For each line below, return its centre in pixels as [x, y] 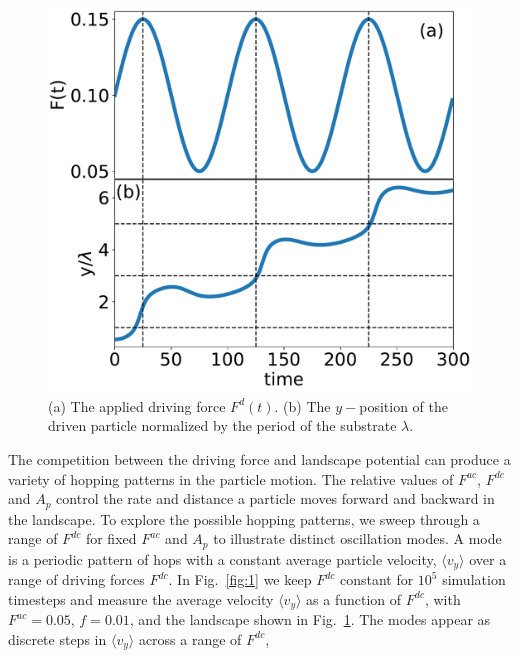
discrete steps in [57, 638]
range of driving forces [76, 579]
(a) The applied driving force [137, 405]
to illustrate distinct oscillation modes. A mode [357, 538]
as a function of [354, 598]
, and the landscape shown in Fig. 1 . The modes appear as [310, 619]
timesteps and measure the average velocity [141, 598]
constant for [376, 579]
